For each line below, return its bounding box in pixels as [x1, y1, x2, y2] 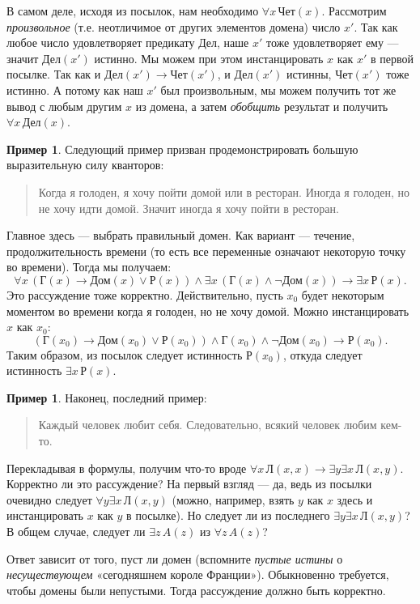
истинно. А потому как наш [6, 81, 143, 98]
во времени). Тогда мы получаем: [6, 258, 172, 275]
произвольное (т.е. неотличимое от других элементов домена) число [6, 18, 341, 35]
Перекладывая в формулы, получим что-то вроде [6, 459, 247, 476]
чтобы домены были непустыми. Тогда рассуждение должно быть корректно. [6, 581, 386, 598]
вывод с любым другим [6, 97, 122, 114]
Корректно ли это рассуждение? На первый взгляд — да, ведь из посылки [6, 475, 372, 492]
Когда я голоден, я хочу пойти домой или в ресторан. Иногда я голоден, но [38, 183, 410, 200]
